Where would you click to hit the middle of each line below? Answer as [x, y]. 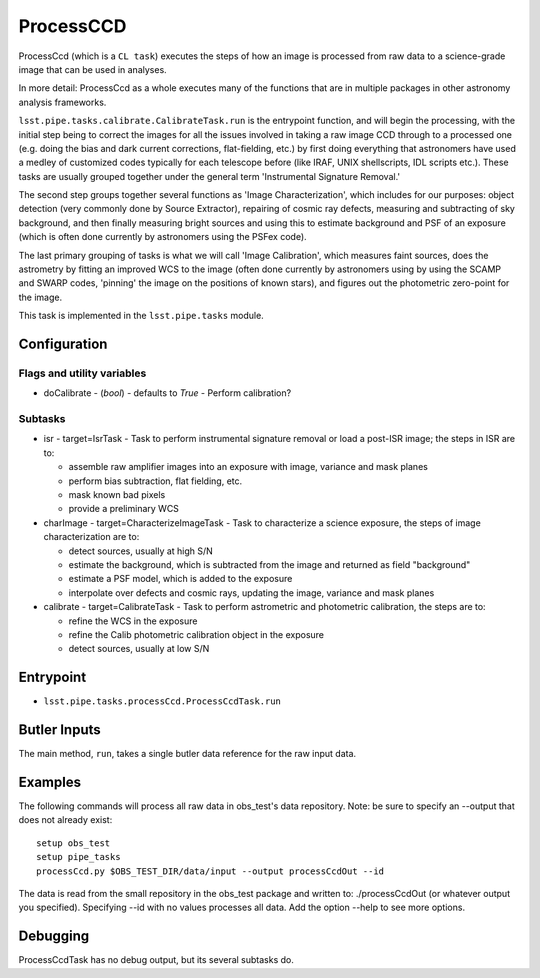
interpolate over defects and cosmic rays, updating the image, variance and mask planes [251, 592]
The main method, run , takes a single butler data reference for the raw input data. [187, 754]
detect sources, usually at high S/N [141, 551]
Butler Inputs [60, 730]
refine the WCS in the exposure [133, 621]
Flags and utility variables [82, 373]
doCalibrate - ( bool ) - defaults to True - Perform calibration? [167, 393]
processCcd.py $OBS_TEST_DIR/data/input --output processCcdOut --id [210, 871]
